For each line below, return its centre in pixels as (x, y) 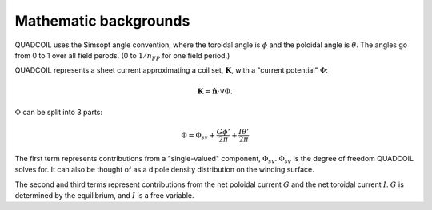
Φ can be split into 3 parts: (59, 112)
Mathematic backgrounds (102, 21)
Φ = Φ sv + (198, 136)
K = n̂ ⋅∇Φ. (215, 91)
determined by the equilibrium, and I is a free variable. (104, 196)
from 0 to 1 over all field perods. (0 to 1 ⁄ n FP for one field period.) (122, 56)
